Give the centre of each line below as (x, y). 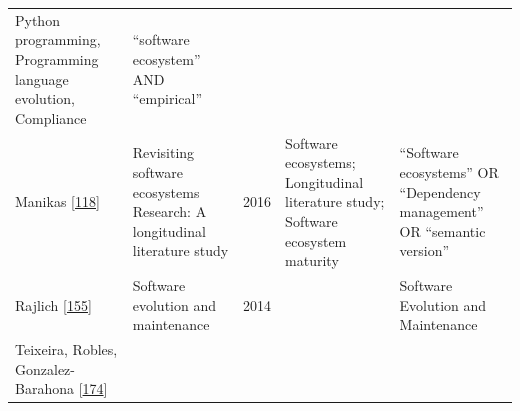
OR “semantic (442, 230)
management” (441, 211)
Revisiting (163, 152)
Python (37, 19)
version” (424, 250)
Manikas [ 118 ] (57, 201)
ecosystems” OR (449, 171)
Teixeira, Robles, (66, 349)
